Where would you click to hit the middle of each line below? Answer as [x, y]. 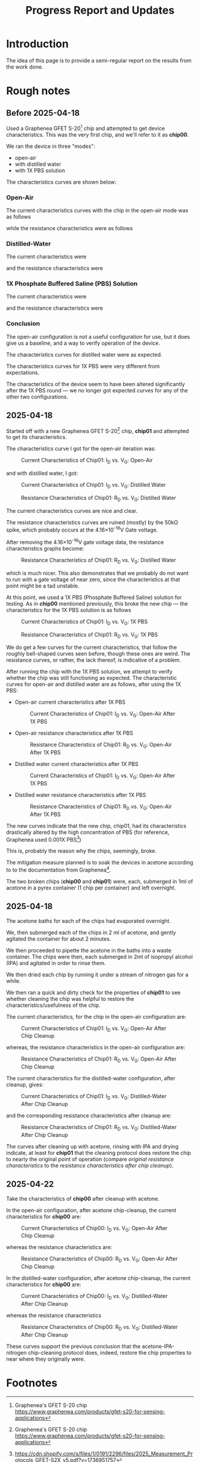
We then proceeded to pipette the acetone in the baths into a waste [89, 950]
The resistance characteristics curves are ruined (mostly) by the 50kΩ [92, 522]
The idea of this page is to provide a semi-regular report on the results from [99, 60]
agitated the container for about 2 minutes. [59, 939]
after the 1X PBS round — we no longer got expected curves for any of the [97, 390]
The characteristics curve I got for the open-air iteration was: [81, 449]
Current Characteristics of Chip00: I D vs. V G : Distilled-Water [94, 1297]
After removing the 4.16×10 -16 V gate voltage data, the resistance [85, 542]
